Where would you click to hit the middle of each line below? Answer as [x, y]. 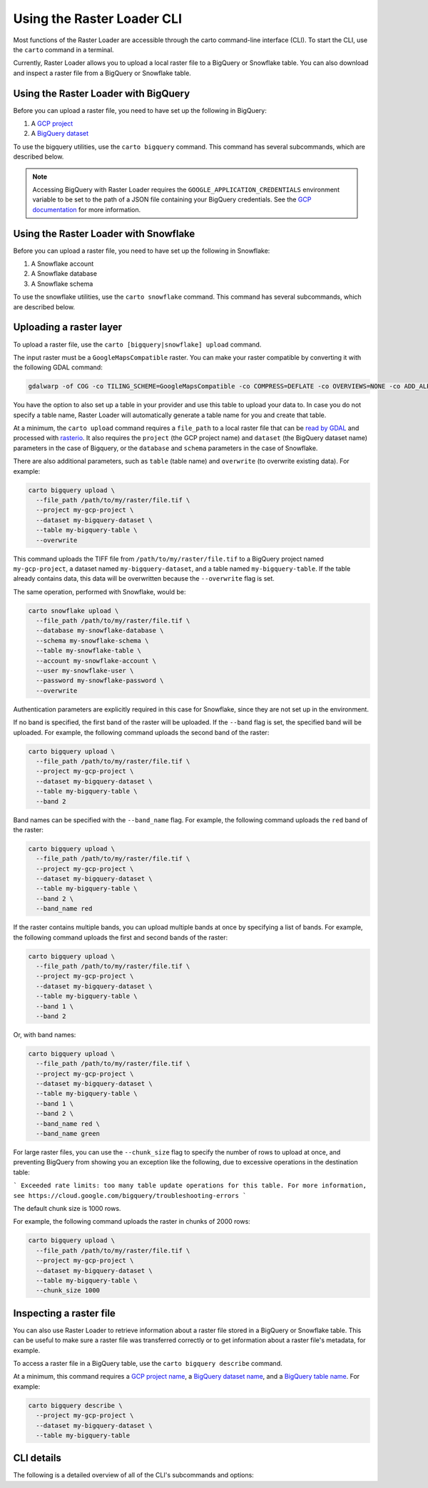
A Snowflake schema [62, 284]
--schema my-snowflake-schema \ [92, 640]
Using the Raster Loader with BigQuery [102, 93]
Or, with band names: [45, 1034]
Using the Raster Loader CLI [97, 19]
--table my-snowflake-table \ [89, 651]
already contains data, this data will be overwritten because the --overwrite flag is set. [144, 579]
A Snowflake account [62, 264]
